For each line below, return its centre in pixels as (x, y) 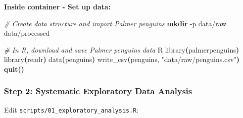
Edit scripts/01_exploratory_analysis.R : (71, 109)
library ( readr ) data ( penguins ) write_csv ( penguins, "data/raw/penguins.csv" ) (122, 59)
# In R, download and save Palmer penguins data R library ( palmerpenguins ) (122, 49)
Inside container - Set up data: (57, 6)
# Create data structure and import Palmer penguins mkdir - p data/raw (115, 23)
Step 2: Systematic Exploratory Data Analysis (98, 91)
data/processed (27, 33)
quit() (14, 69)
